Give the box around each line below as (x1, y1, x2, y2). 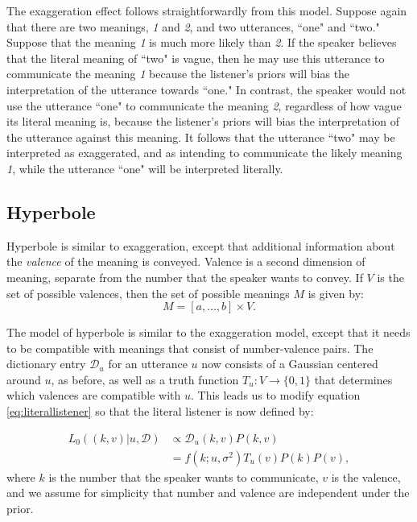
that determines (314, 371, 393, 387)
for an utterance (108, 355, 188, 372)
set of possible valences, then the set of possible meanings (6, 284, 290, 301)
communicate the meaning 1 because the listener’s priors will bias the (6, 65, 350, 82)
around (6, 371, 41, 387)
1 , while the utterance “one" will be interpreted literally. (6, 159, 283, 176)
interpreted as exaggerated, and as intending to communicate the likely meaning (6, 144, 403, 161)
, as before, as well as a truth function (51, 371, 239, 387)
